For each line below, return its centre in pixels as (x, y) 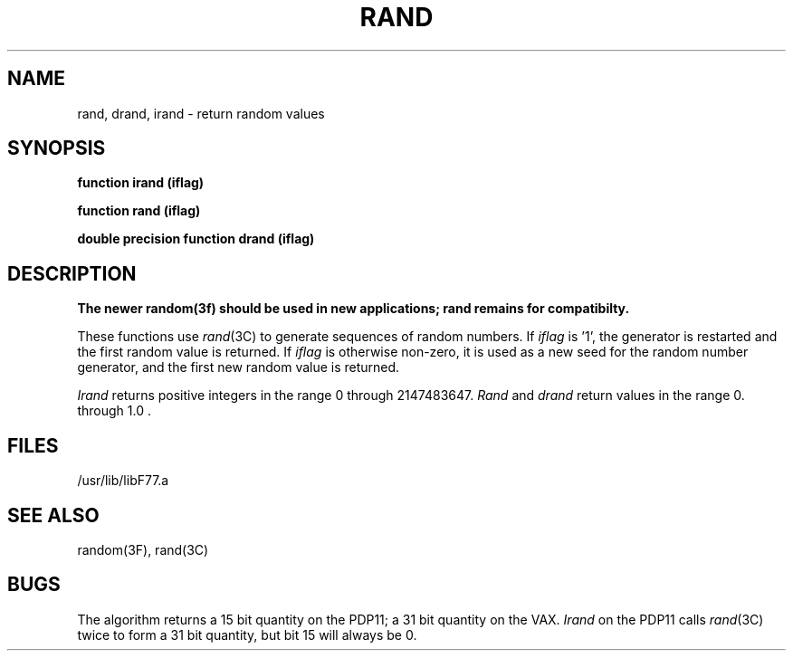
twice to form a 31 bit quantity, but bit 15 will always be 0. (247, 634)
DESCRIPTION (72, 273)
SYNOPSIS (57, 148)
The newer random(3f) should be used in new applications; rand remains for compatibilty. (354, 309)
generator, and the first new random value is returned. (239, 367)
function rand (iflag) (139, 211)
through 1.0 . (114, 411)
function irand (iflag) (141, 183)
